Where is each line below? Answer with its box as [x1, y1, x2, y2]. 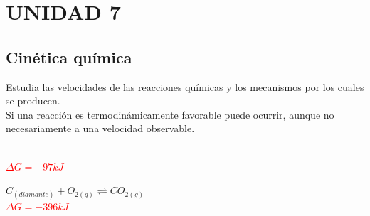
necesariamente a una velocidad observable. [6, 121, 195, 136]
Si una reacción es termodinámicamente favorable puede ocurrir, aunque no [6, 107, 334, 121]
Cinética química [6, 45, 132, 67]
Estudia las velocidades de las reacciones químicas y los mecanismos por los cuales [6, 79, 364, 94]
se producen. [6, 93, 60, 108]
